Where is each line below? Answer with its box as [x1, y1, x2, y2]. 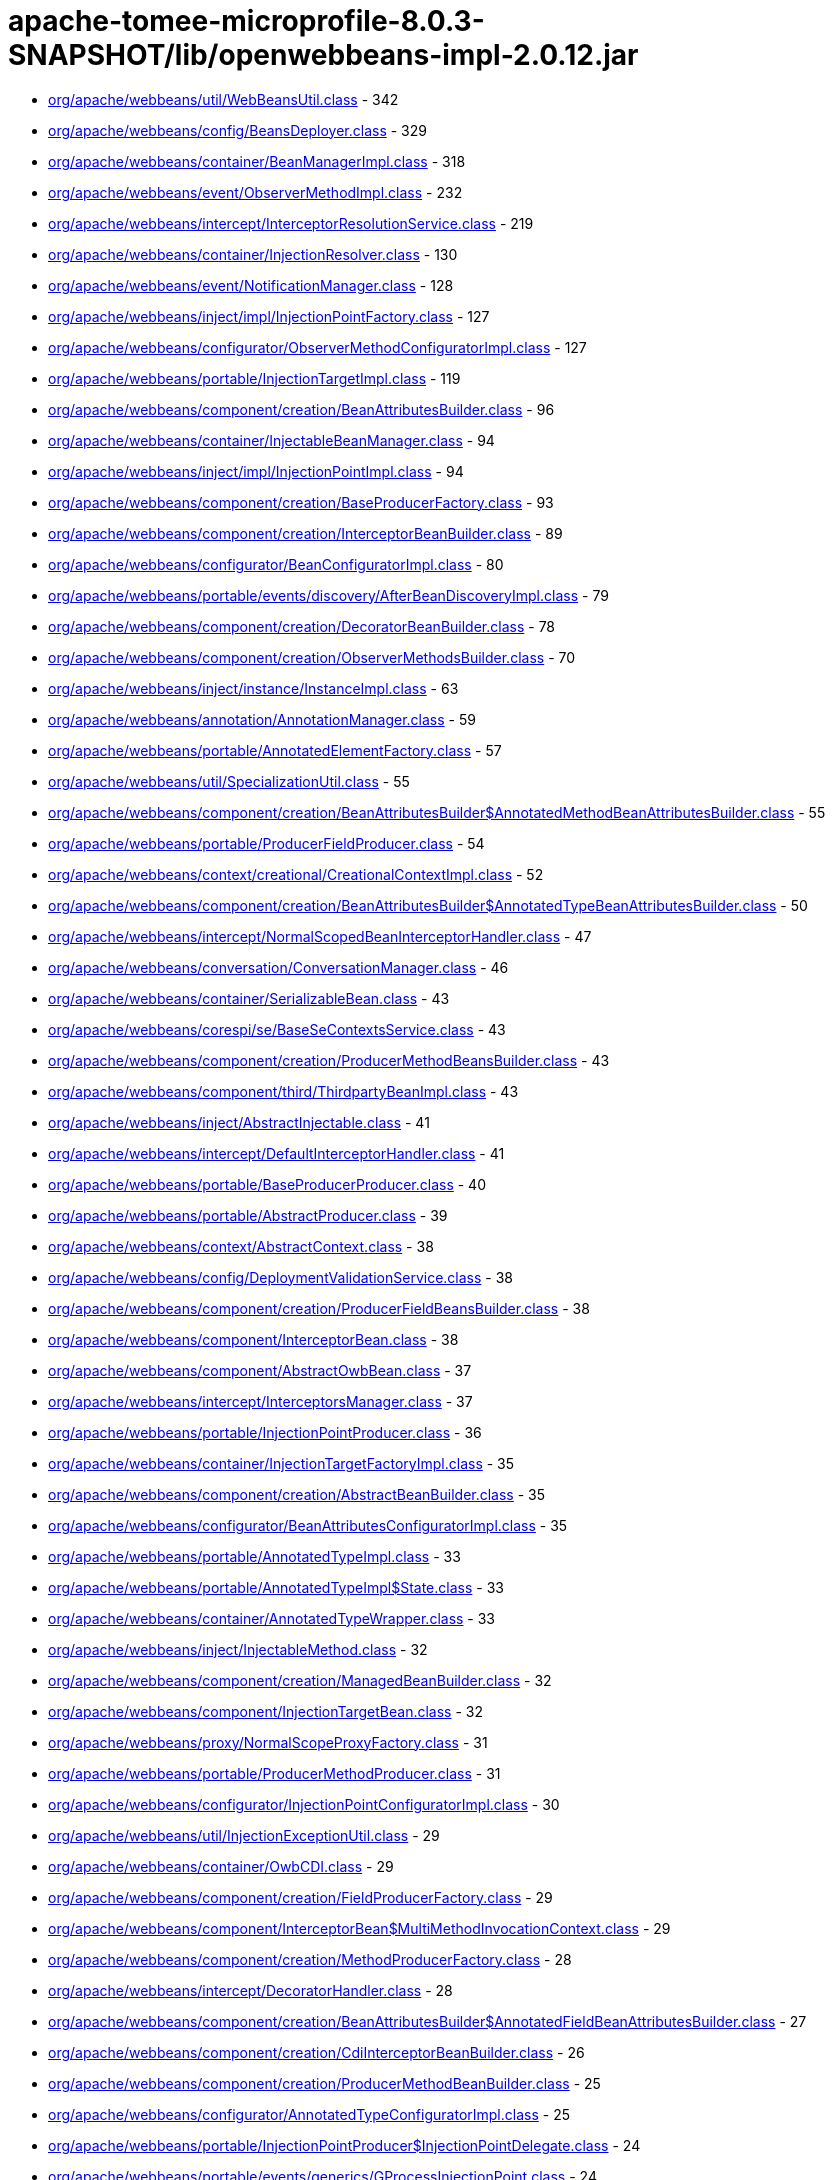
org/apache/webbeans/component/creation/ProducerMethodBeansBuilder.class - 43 [48, 1051, 610, 1069]
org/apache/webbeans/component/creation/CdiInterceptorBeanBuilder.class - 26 [48, 2043, 585, 2061]
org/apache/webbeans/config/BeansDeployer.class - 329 [48, 121, 427, 139]
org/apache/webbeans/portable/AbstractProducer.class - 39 [48, 1206, 448, 1224]
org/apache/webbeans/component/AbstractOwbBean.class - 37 [48, 1361, 472, 1379]
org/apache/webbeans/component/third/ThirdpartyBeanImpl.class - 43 [48, 1082, 519, 1100]
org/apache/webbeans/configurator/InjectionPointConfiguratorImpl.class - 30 [48, 1795, 560, 1813]
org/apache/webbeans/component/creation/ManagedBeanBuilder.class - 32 [48, 1671, 552, 1689]
